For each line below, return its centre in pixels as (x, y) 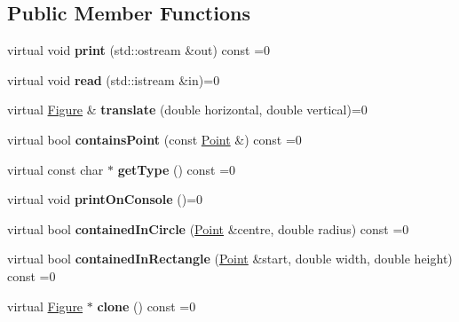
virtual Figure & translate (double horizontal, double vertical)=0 (187, 110)
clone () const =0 (146, 306)
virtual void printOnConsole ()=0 (105, 199)
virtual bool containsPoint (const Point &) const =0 (154, 139)
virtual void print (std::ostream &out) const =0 (139, 50)
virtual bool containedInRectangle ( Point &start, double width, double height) (230, 259)
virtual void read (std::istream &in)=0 (114, 79)
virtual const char (55, 169)
